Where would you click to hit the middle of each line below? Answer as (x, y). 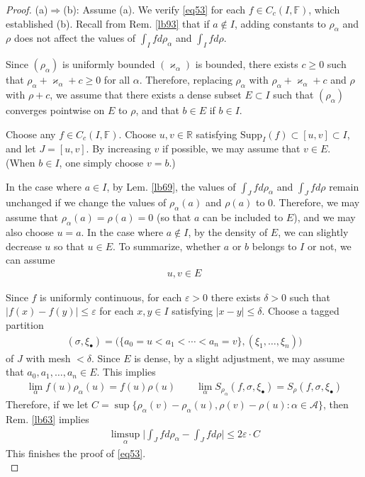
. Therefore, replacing (186, 80)
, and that (157, 110)
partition (25, 324)
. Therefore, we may (316, 202)
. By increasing (118, 148)
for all (117, 80)
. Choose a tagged (301, 311)
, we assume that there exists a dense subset (146, 94)
